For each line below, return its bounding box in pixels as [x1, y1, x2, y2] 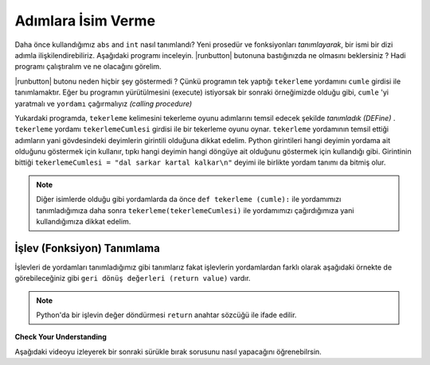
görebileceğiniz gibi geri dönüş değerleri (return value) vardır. [14, 274, 251, 283]
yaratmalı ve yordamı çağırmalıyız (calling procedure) [14, 99, 193, 108]
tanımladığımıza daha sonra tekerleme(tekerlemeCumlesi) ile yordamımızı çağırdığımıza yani [36, 205, 354, 215]
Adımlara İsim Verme [14, 12, 155, 29]
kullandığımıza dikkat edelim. [36, 217, 131, 227]
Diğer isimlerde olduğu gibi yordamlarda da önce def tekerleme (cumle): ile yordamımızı [36, 195, 342, 204]
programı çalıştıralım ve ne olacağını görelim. [14, 62, 162, 72]
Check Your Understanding [14, 332, 107, 342]
